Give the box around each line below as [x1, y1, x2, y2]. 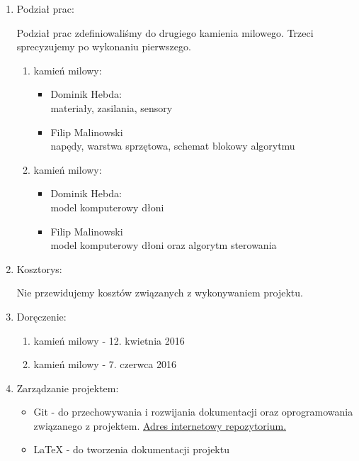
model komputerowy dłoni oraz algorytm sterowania [50, 238, 277, 252]
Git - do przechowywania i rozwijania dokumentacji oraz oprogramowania [33, 404, 353, 419]
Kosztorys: [16, 261, 62, 276]
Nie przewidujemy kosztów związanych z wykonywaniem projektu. [16, 285, 303, 300]
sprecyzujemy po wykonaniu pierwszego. [16, 39, 191, 54]
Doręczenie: [16, 309, 67, 323]
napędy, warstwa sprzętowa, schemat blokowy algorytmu [50, 138, 295, 153]
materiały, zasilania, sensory [50, 100, 173, 115]
